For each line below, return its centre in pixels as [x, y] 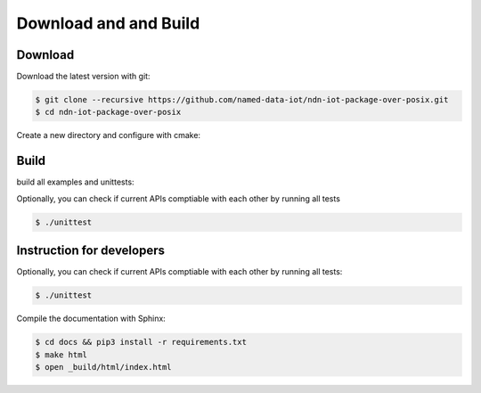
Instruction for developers [90, 251]
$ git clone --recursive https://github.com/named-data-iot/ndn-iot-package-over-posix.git [242, 100]
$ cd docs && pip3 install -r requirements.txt [141, 342]
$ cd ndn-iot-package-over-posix [108, 112]
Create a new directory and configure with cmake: [108, 135]
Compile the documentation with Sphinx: [91, 319]
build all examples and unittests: [75, 182]
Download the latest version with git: [83, 77]
